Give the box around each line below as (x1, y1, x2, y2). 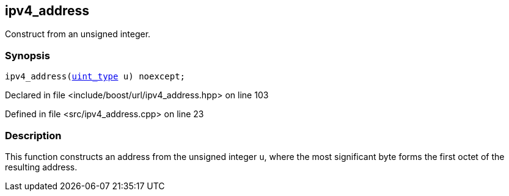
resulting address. (5, 161, 78, 172)
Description (5, 129, 62, 142)
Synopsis (5, 49, 50, 62)
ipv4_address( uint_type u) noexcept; (5, 71, 186, 82)
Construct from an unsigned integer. (5, 29, 151, 40)
